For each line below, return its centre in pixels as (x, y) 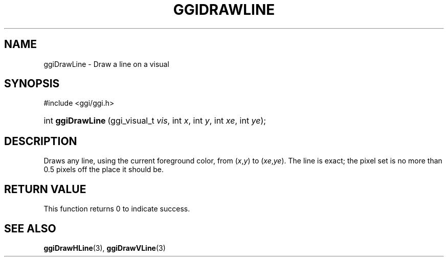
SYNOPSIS (32, 84)
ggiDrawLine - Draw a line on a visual (106, 64)
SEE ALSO (30, 228)
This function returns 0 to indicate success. (117, 209)
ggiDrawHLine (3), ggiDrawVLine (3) (105, 248)
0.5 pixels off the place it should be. (104, 170)
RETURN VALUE (45, 189)
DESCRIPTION (41, 141)
